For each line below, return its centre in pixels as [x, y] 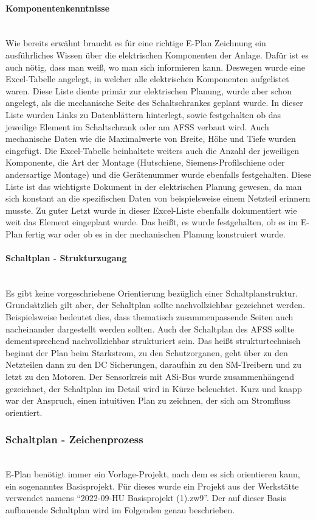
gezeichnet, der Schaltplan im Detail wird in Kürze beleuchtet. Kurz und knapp [154, 388]
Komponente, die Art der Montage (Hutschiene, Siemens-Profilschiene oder [145, 162]
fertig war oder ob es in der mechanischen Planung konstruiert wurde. [155, 234]
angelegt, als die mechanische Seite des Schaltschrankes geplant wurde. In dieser [154, 103]
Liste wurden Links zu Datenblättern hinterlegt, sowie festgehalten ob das [143, 114]
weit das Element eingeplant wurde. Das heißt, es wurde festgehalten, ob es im [152, 222]
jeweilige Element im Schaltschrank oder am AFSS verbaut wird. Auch [137, 126]
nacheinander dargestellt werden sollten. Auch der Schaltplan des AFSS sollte [150, 329]
